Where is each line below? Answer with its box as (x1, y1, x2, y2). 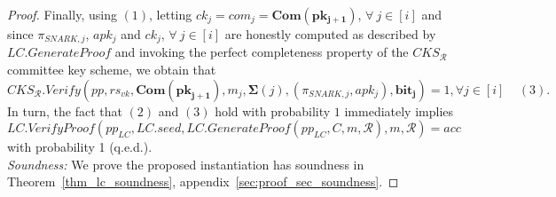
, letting (149, 5, 192, 23)
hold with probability (215, 101, 331, 120)
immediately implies (344, 101, 454, 120)
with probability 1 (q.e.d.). (7, 138, 153, 156)
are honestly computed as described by (224, 25, 436, 43)
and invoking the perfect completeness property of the (114, 43, 409, 61)
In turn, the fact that (7, 101, 122, 120)
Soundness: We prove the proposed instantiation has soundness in (7, 154, 364, 173)
